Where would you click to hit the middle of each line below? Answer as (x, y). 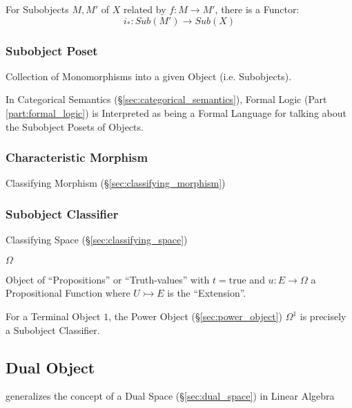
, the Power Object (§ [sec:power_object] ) (195, 316)
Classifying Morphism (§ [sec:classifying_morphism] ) (116, 183)
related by (145, 9)
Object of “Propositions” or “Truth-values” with (108, 279)
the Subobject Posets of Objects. (75, 126)
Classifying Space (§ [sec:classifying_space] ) (97, 240)
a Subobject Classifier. (53, 330)
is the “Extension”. (207, 293)
